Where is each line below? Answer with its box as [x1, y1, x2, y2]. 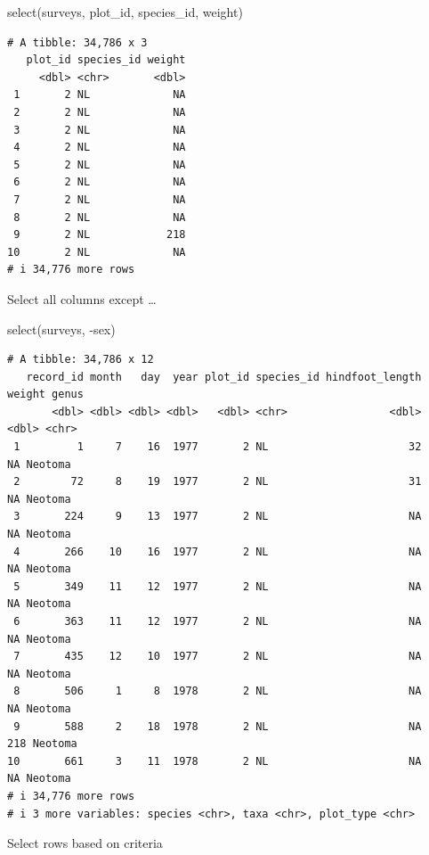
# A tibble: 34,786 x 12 [7, 353, 154, 366]
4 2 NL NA [13, 141, 186, 154]
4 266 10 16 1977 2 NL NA [13, 545, 422, 558]
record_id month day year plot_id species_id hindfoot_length [26, 370, 422, 383]
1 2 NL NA [13, 88, 186, 102]
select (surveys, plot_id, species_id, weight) [7, 3, 243, 21]
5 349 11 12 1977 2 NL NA [13, 580, 422, 593]
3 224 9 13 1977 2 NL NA [13, 510, 422, 523]
